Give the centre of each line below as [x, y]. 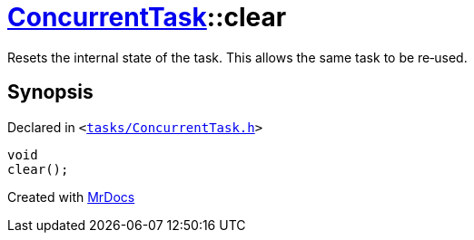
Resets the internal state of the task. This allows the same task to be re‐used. [237, 57]
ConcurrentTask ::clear [147, 17]
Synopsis [50, 92]
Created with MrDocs [71, 197]
